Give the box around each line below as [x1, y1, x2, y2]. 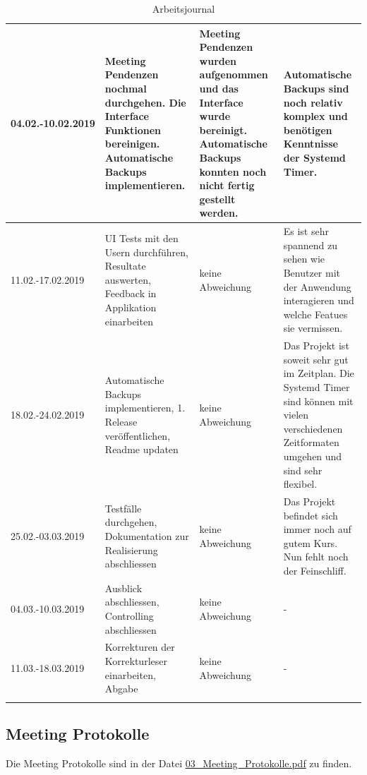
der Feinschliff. [283, 563, 347, 577]
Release [104, 414, 138, 428]
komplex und [283, 109, 348, 124]
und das [199, 80, 239, 95]
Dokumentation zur [104, 528, 189, 543]
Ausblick [104, 580, 143, 595]
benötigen [283, 122, 332, 137]
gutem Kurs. [283, 535, 338, 550]
